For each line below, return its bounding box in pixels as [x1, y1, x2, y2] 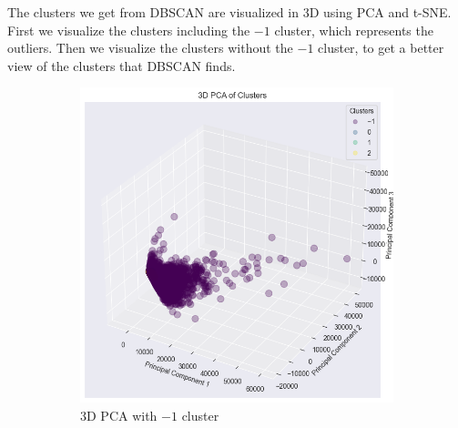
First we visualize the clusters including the [7, 20, 250, 39]
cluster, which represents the [274, 20, 433, 39]
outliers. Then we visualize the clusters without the [7, 38, 293, 57]
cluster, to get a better [318, 38, 444, 57]
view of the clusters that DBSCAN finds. [7, 56, 236, 75]
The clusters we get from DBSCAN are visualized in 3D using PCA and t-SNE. [7, 3, 452, 21]
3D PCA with [80, 405, 158, 424]
